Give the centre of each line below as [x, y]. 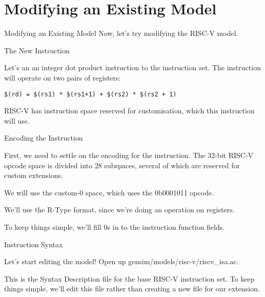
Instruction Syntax [34, 244]
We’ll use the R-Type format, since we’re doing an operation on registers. [119, 210]
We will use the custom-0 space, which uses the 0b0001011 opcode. [109, 192]
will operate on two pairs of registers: [63, 77]
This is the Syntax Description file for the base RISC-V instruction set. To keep [129, 278]
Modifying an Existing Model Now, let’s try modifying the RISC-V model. [121, 33]
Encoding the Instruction [44, 138]
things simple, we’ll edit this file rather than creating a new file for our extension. [132, 289]
